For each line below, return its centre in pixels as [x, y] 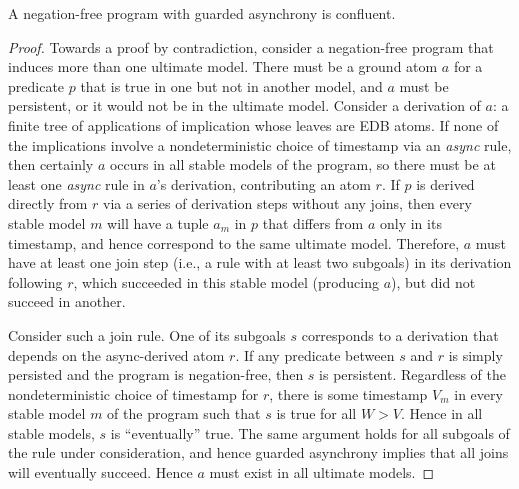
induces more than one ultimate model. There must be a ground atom [223, 66]
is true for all [316, 413]
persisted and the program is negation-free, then [156, 374]
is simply [475, 354]
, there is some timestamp [348, 393]
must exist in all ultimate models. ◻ [322, 472]
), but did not [433, 281]
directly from [48, 203]
